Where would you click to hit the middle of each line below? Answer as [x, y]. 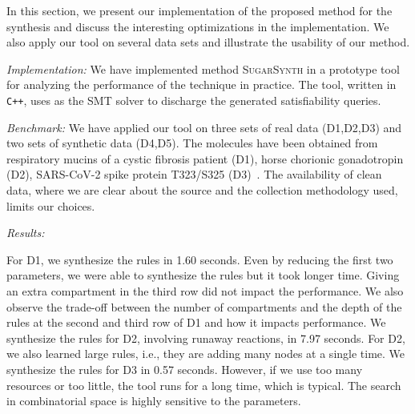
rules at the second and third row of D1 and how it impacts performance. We [196, 322]
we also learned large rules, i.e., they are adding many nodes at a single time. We [206, 354]
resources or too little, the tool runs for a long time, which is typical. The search [204, 385]
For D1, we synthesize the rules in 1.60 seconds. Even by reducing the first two [200, 259]
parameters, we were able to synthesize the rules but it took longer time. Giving [203, 275]
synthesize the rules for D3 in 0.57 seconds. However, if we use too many [185, 369]
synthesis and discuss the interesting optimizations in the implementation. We [198, 26]
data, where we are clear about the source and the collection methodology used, [202, 190]
